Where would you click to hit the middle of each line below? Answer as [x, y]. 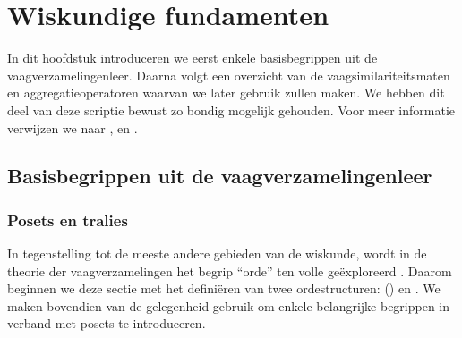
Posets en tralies [68, 220]
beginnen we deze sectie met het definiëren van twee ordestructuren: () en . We [224, 288]
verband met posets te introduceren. [107, 323]
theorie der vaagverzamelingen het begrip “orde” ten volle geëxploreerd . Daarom [230, 270]
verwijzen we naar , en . [73, 127]
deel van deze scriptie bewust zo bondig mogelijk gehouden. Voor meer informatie [231, 110]
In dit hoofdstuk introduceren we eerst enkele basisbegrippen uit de [192, 58]
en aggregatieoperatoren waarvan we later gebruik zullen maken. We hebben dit [226, 93]
